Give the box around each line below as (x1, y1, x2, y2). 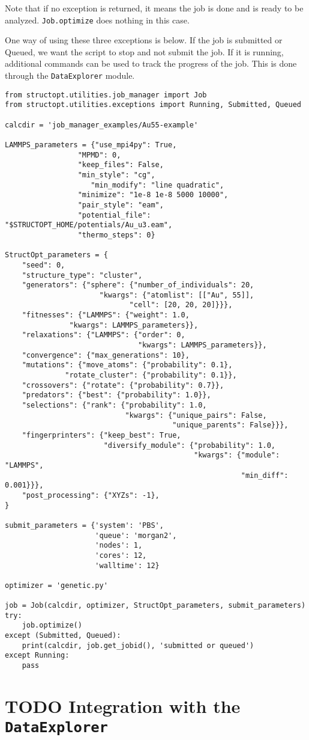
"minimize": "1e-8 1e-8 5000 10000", (77, 191, 229, 200)
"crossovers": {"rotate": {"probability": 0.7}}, (22, 381, 224, 390)
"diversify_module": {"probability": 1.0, (103, 441, 276, 450)
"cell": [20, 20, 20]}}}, (129, 301, 233, 310)
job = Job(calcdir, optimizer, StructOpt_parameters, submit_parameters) (5, 601, 306, 610)
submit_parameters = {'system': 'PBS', (5, 521, 164, 530)
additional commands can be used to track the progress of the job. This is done (5, 57, 297, 70)
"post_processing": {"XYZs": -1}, (22, 491, 160, 500)
